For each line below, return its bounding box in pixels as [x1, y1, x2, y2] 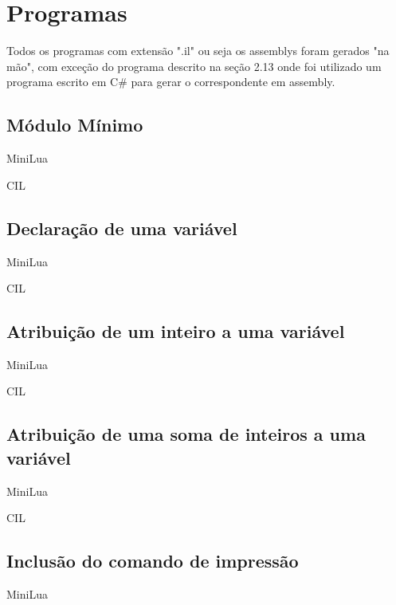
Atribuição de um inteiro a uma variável [6, 319, 345, 344]
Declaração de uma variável [6, 215, 237, 240]
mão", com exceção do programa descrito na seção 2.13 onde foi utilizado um [6, 57, 382, 74]
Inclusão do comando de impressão [6, 548, 299, 573]
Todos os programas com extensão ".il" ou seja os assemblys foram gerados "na [6, 42, 390, 59]
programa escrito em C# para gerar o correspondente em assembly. [6, 73, 335, 90]
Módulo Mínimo [6, 112, 143, 137]
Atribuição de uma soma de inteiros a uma [6, 422, 366, 446]
